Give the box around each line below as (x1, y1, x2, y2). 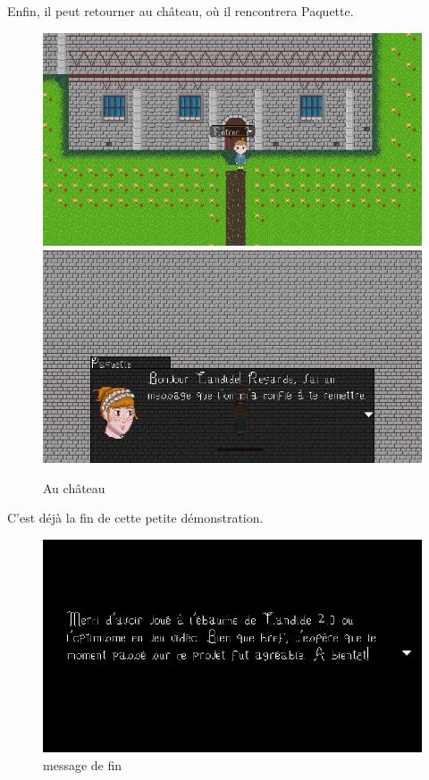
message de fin (43, 756, 122, 775)
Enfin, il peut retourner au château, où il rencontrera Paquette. (7, 2, 354, 20)
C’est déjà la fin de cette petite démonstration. (7, 508, 264, 527)
